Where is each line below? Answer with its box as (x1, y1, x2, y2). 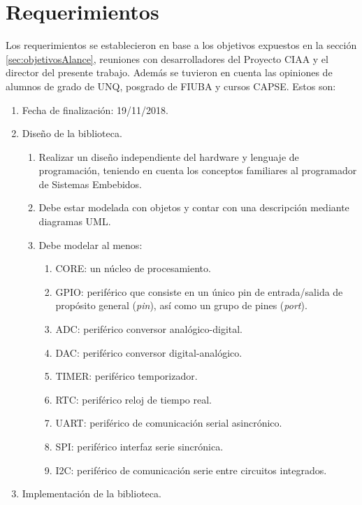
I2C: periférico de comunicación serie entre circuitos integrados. (55, 462, 327, 477)
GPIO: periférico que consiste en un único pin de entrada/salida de (55, 284, 343, 299)
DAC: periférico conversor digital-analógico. (55, 345, 242, 360)
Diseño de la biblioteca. (22, 126, 122, 141)
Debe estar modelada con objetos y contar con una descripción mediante (38, 200, 349, 215)
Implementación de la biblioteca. (22, 486, 161, 501)
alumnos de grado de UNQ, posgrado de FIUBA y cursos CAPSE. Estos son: (6, 78, 336, 93)
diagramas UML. (38, 214, 111, 229)
